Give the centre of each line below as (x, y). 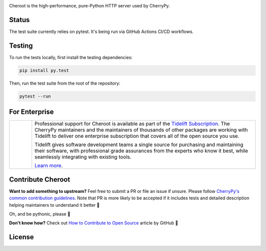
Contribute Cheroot (40, 179)
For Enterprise (32, 112)
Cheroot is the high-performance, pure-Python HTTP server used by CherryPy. (89, 6)
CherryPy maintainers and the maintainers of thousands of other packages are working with (141, 130)
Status (19, 20)
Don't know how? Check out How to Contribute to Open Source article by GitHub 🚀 (94, 223)
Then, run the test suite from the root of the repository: (65, 83)
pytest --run (35, 96)
